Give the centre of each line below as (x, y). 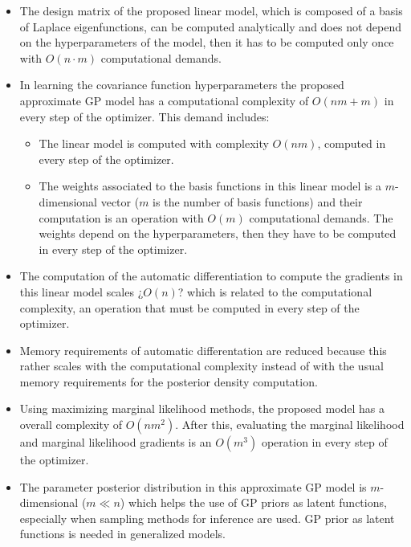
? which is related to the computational (275, 291)
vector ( (120, 201)
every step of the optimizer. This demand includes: (144, 116)
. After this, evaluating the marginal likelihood (290, 425)
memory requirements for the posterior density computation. (169, 381)
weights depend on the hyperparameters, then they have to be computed (218, 233)
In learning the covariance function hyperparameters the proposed (182, 85)
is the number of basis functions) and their (258, 201)
